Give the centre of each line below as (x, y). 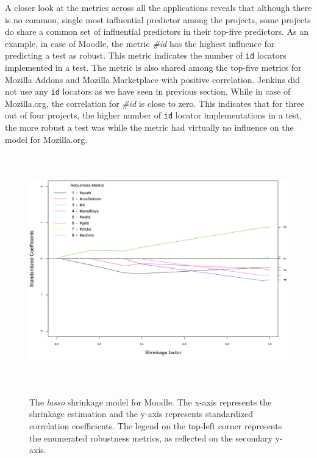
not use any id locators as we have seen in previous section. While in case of (148, 91)
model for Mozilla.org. (46, 139)
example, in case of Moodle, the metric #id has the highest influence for (140, 43)
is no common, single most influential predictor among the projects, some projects (158, 19)
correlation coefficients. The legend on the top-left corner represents (156, 426)
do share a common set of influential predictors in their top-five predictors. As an (157, 31)
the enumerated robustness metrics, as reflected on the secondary (151, 438)
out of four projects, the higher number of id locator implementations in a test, (153, 115)
